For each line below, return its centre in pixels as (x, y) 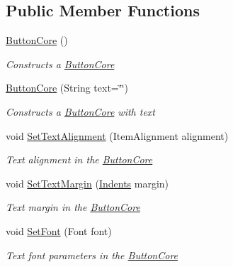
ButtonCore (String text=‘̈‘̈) (67, 88)
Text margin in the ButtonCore (73, 207)
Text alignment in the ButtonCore (79, 159)
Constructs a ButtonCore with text (81, 111)
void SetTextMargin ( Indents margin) (87, 183)
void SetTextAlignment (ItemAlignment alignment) (117, 135)
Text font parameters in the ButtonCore (92, 255)
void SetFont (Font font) (59, 230)
